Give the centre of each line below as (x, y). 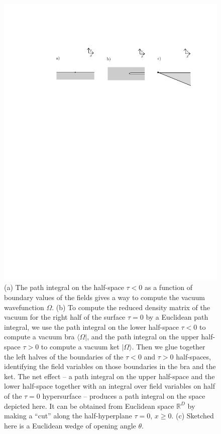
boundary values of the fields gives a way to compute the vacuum (105, 297)
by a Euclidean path (177, 317)
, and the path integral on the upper (143, 337)
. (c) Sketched (193, 416)
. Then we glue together (169, 347)
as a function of (169, 287)
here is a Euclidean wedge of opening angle (70, 425)
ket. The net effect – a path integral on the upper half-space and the (109, 376)
